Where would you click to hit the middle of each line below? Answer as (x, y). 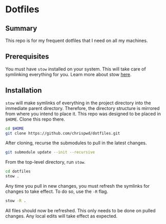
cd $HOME (15, 128)
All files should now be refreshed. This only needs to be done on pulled (80, 210)
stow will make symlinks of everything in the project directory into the (78, 103)
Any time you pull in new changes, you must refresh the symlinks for (78, 186)
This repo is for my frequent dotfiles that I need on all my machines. (77, 40)
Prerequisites (27, 57)
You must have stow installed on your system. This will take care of (76, 69)
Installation (24, 91)
